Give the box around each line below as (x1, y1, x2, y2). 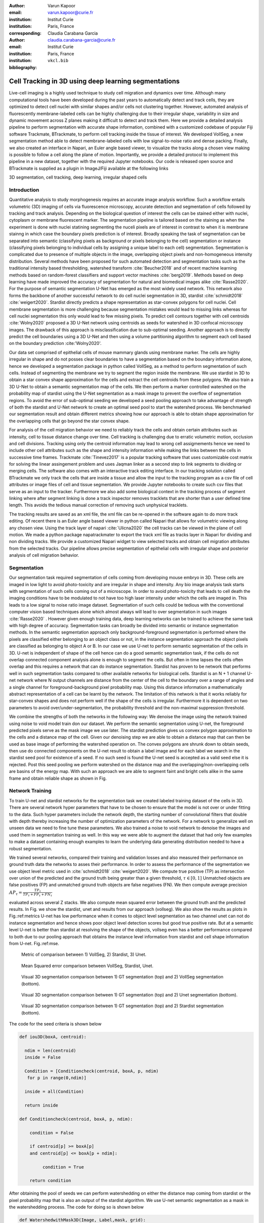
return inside (24, 1103, 59, 1108)
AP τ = (9, 889, 22, 896)
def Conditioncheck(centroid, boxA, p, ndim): (19, 1116, 133, 1122)
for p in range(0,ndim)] (27, 1075, 87, 1081)
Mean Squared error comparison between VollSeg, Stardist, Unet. (21, 963, 154, 969)
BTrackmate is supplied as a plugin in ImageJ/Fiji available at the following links (9, 165, 169, 171)
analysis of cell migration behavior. (9, 552, 79, 558)
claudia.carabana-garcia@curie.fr (47, 37, 116, 43)
